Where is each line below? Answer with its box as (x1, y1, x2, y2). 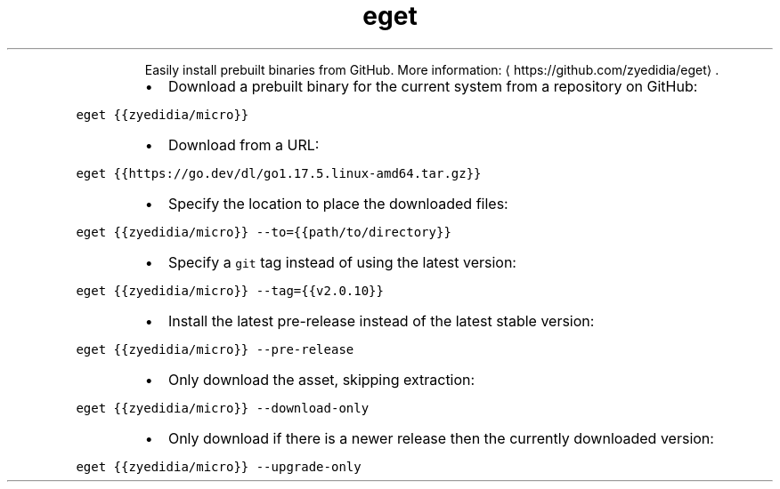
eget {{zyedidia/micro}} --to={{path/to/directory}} (76, 224, 451, 239)
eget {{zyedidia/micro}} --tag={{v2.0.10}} (76, 283, 384, 298)
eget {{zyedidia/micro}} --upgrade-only (76, 459, 362, 474)
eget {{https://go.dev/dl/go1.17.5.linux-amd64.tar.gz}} (76, 165, 482, 180)
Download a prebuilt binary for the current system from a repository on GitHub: (167, 76, 698, 95)
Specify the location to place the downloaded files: (167, 194, 508, 212)
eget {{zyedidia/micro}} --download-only (76, 400, 370, 415)
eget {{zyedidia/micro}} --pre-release (76, 341, 354, 357)
